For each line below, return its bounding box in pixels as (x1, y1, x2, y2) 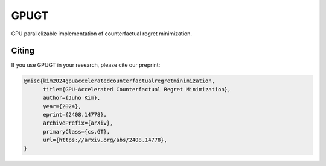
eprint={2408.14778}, (43, 111, 107, 118)
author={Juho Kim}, (43, 94, 101, 102)
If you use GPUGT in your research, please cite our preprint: (11, 61, 161, 69)
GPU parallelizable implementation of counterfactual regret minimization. (11, 30, 193, 37)
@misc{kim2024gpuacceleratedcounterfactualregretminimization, (24, 78, 216, 84)
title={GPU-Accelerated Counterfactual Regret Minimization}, (43, 86, 231, 93)
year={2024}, (43, 103, 81, 109)
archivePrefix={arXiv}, (43, 120, 113, 126)
